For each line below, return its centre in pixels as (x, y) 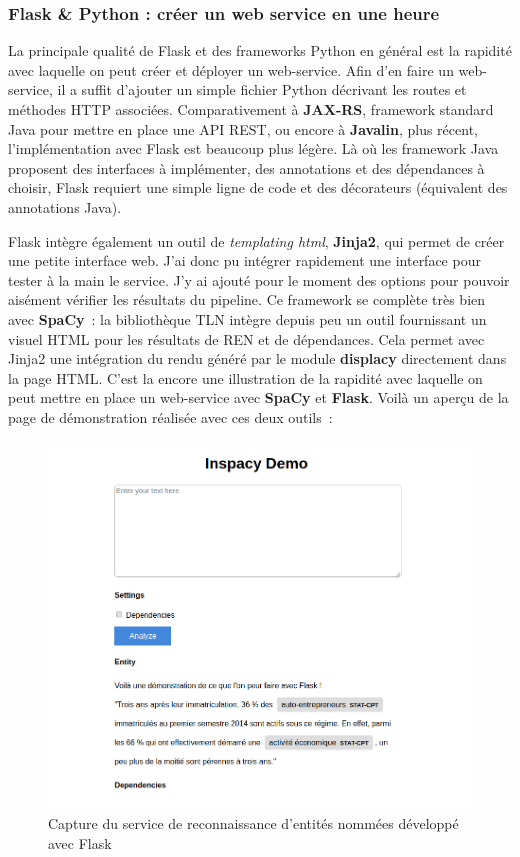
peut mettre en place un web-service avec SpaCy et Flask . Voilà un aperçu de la (258, 397)
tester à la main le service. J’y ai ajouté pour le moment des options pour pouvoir (259, 279)
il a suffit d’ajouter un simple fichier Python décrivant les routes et (262, 89)
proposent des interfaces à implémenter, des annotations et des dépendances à (246, 167)
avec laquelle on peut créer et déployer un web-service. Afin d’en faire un (231, 69)
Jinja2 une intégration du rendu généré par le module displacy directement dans (257, 358)
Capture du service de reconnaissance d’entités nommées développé (253, 823)
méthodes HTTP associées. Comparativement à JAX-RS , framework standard (251, 109)
